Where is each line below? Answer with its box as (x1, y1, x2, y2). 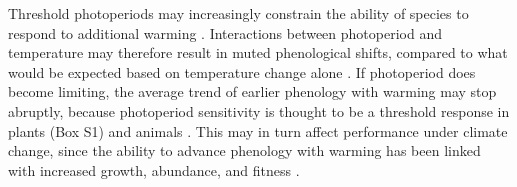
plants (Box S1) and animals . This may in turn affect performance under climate (8, 120, 508, 141)
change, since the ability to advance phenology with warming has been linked (8, 140, 481, 161)
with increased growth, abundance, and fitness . (8, 159, 300, 180)
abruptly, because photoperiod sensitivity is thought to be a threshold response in (8, 100, 510, 121)
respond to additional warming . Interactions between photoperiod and (8, 22, 442, 43)
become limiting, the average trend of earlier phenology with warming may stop (8, 81, 497, 102)
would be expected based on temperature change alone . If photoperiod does (8, 61, 476, 82)
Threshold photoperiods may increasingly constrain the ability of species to (8, 3, 469, 23)
